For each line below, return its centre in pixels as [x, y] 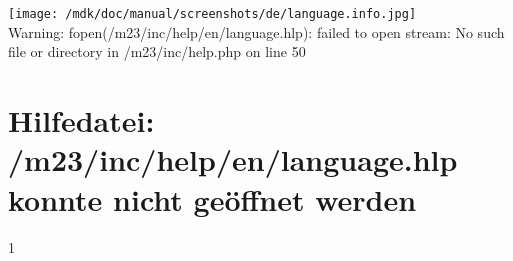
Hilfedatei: [81, 120]
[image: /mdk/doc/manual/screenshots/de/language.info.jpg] [212, 14]
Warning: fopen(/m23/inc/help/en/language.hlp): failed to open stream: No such [256, 31]
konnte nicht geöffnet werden [212, 198]
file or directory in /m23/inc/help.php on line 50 [157, 51]
